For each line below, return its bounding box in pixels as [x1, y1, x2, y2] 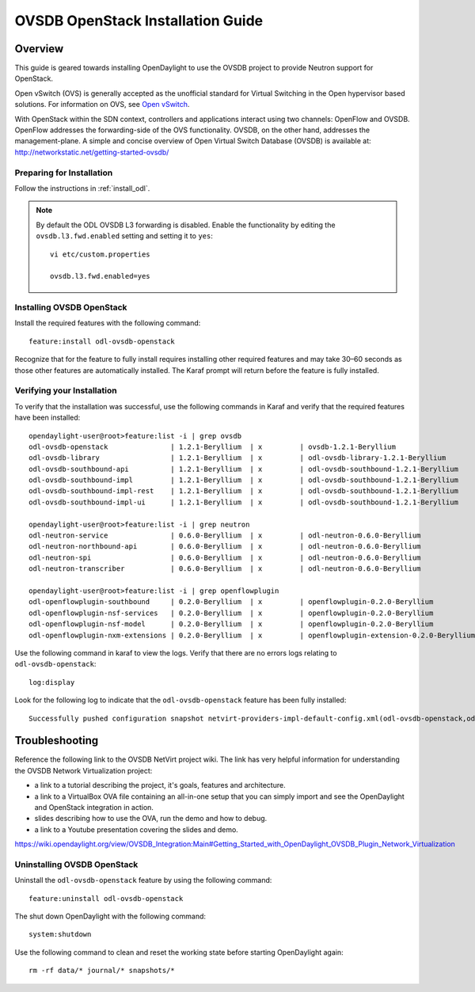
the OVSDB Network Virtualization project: [14, 766, 153, 775]
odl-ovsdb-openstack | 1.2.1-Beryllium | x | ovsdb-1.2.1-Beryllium [28, 442, 396, 451]
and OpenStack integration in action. [34, 802, 154, 811]
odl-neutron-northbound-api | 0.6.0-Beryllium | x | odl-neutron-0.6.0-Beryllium [28, 542, 421, 551]
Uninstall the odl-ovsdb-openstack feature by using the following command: [14, 876, 272, 885]
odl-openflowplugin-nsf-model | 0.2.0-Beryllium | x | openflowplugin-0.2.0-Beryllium [28, 620, 434, 629]
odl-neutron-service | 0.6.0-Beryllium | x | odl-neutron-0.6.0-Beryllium [28, 531, 421, 540]
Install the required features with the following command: [14, 318, 201, 328]
